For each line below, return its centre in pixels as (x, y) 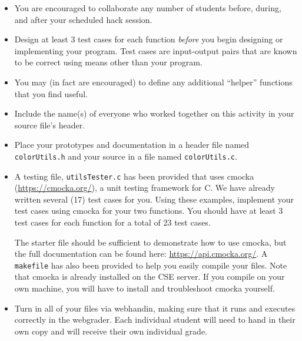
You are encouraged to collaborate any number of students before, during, (148, 8)
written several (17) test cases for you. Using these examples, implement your (154, 199)
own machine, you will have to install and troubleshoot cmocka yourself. (145, 288)
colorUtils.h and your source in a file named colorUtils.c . (126, 156)
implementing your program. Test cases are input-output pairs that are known (156, 50)
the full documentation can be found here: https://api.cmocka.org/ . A (141, 254)
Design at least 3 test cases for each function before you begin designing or (149, 39)
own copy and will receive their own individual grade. (111, 331)
